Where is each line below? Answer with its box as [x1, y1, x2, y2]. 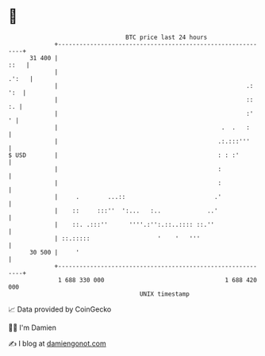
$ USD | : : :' [8, 151, 240, 159]
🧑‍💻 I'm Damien [8, 323, 57, 332]
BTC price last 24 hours [125, 33, 208, 41]
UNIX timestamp [139, 289, 190, 298]
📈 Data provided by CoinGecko [8, 304, 112, 314]
